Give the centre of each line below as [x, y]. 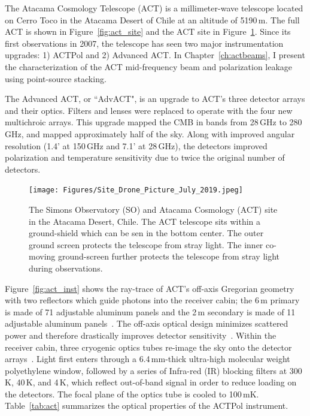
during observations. [66, 268]
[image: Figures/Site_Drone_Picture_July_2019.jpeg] [136, 190]
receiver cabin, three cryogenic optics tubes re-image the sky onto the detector [148, 347]
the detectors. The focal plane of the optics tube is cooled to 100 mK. [132, 394]
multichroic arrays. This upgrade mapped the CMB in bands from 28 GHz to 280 [154, 122]
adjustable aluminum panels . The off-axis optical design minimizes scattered [147, 323]
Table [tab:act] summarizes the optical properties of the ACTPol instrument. [147, 406]
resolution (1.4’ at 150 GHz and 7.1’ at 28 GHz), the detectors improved [136, 145]
